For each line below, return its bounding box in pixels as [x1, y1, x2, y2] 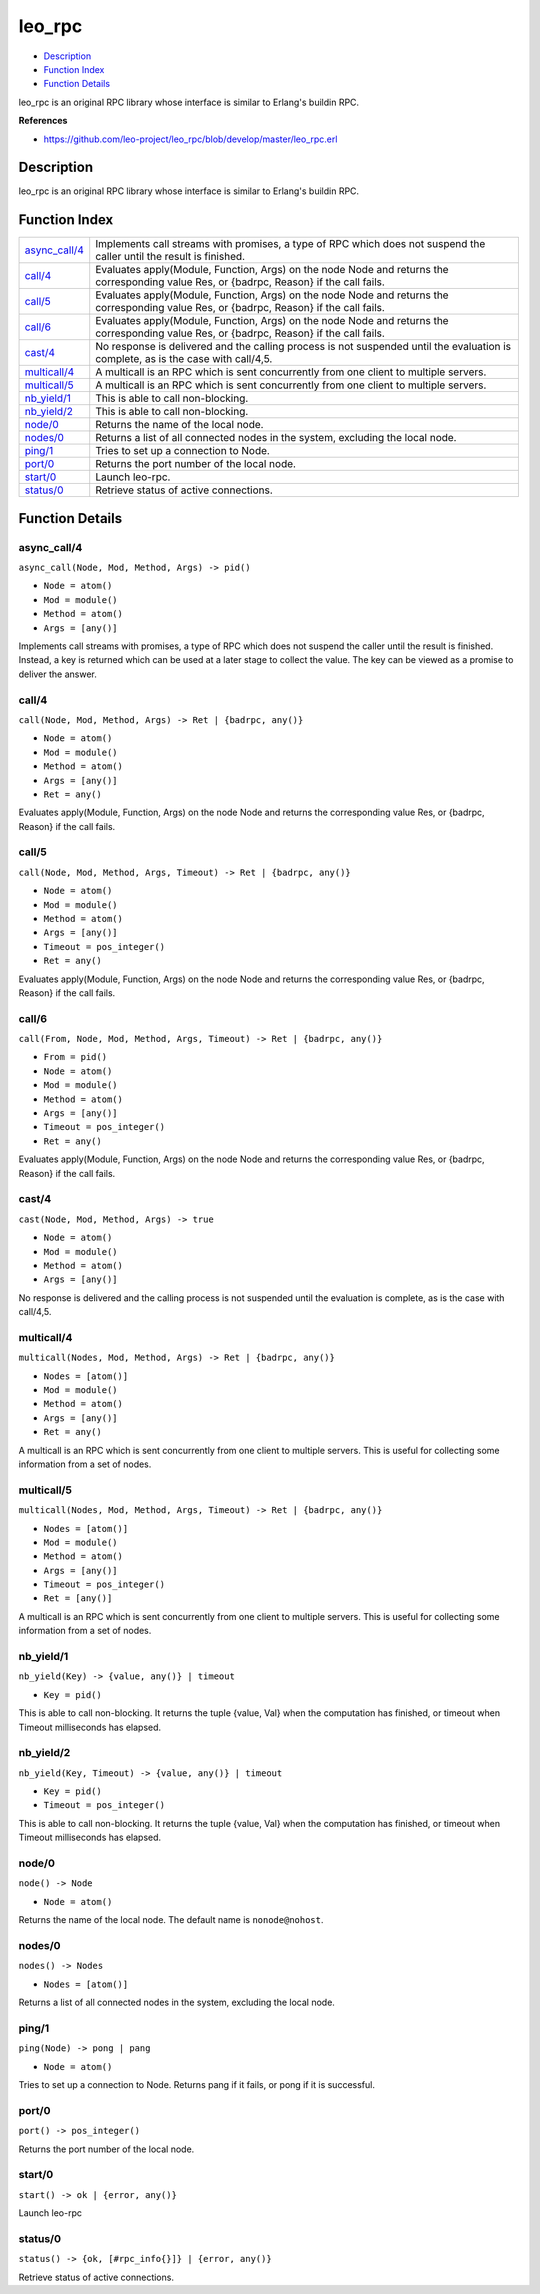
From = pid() [43, 1051, 108, 1063]
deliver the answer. [18, 668, 97, 680]
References [18, 115, 68, 127]
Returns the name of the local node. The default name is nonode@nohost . [18, 1914, 324, 1926]
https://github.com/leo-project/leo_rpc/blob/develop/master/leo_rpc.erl [43, 133, 338, 145]
